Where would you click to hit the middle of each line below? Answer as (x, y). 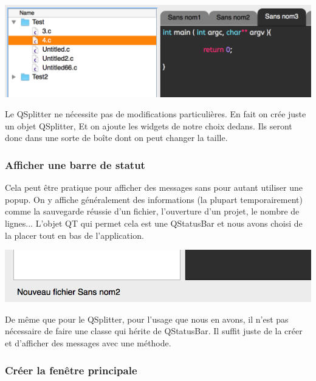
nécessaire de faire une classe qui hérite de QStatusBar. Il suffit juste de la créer (154, 331)
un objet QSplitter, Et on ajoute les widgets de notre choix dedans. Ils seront (149, 125)
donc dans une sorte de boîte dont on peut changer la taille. (116, 138)
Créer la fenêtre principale (71, 370)
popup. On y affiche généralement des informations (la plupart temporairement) (154, 199)
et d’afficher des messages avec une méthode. (88, 343)
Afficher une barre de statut (75, 164)
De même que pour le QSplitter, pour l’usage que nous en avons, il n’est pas (147, 319)
